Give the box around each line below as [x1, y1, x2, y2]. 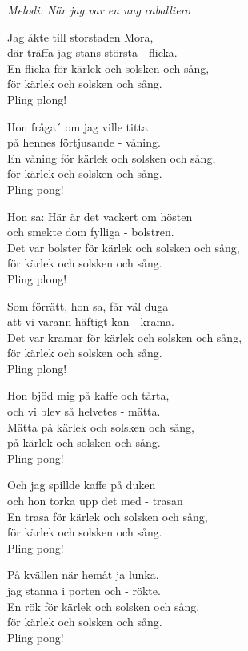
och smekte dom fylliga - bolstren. [7, 223, 174, 240]
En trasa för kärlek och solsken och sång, [7, 508, 208, 524]
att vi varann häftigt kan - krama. [7, 313, 174, 330]
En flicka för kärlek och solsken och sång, [7, 59, 210, 76]
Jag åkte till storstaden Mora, [7, 28, 154, 45]
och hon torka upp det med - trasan [7, 492, 183, 509]
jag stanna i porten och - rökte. [7, 582, 161, 598]
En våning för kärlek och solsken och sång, [7, 149, 216, 166]
